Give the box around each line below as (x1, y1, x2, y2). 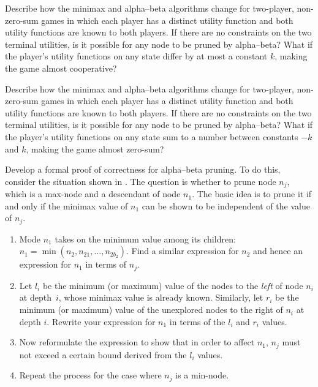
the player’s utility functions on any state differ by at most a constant (5, 50, 268, 62)
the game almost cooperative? (5, 61, 117, 74)
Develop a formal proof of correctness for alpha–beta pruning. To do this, (5, 163, 281, 176)
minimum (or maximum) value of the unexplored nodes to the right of (19, 303, 283, 316)
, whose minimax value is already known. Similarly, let (58, 291, 263, 304)
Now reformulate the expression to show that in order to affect (19, 336, 255, 348)
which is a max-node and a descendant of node (5, 187, 181, 200)
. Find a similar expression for (126, 244, 239, 257)
